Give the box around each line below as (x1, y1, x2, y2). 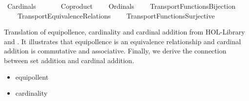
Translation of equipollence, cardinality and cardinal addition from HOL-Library (4, 27, 245, 37)
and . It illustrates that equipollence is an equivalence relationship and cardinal (4, 36, 241, 46)
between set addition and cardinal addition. (4, 55, 134, 65)
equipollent (15, 71, 49, 82)
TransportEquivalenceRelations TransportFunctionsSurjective (17, 10, 215, 20)
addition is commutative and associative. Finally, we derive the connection (4, 46, 227, 56)
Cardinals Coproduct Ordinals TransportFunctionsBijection (7, 1, 236, 11)
